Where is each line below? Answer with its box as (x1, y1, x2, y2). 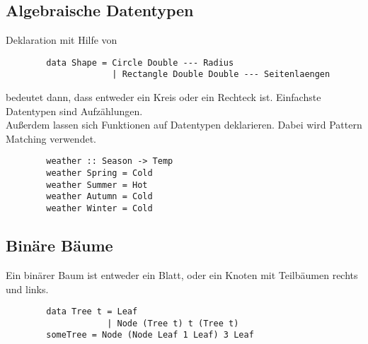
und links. (6, 281, 49, 296)
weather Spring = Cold (46, 168, 153, 179)
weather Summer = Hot (46, 179, 148, 190)
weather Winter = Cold (46, 203, 153, 214)
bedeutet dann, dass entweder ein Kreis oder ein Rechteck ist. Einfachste (6, 90, 321, 105)
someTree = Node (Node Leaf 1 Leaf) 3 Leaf (46, 330, 254, 340)
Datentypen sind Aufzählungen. (6, 103, 143, 118)
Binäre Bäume (6, 235, 113, 256)
